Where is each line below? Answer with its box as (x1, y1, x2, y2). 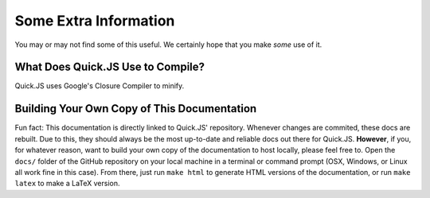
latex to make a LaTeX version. (14, 179, 120, 188)
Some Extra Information (14, 12, 175, 29)
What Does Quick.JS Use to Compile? (14, 60, 205, 74)
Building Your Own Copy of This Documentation (14, 102, 257, 115)
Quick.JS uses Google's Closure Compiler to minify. (14, 81, 185, 91)
